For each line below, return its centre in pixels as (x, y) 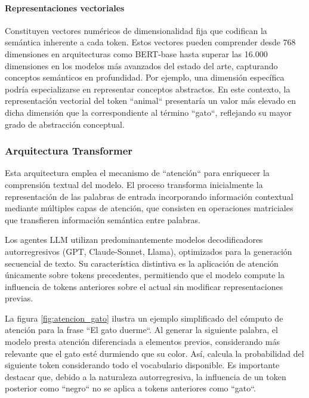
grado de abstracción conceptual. (65, 124)
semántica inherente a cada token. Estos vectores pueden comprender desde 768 (150, 42)
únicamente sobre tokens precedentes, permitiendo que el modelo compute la (145, 275)
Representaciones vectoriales (65, 7)
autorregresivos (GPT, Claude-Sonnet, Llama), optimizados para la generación (149, 251)
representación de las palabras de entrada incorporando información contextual (149, 196)
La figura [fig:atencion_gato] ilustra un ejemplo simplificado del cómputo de (144, 318)
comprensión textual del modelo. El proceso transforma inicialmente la (134, 184)
